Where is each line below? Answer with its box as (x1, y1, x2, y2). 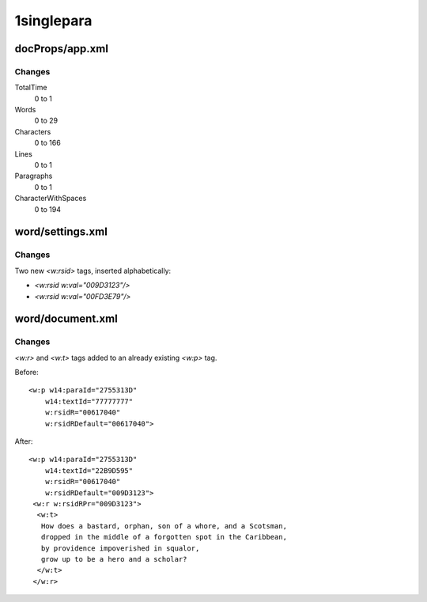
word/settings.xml (14, 225, 108, 239)
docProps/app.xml (14, 42, 108, 55)
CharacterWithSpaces (14, 194, 87, 203)
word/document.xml (14, 312, 118, 326)
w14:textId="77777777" (44, 396, 134, 406)
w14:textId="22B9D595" (44, 466, 134, 475)
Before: (14, 368, 39, 377)
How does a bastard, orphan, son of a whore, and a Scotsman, (40, 521, 288, 530)
